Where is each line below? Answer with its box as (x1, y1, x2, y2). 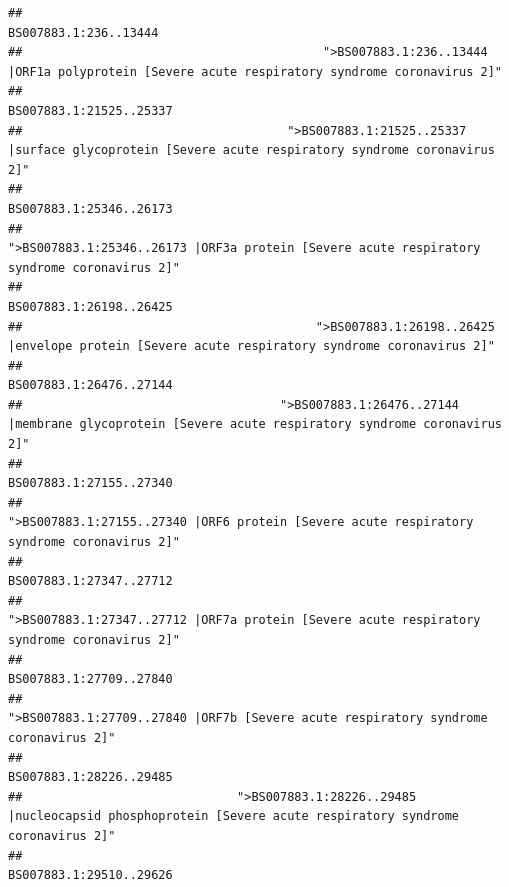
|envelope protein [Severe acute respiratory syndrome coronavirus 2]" (8, 339, 495, 354)
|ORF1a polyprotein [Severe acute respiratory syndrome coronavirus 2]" (8, 64, 502, 79)
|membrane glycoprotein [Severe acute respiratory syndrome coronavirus (8, 417, 502, 432)
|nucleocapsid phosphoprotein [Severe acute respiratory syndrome (8, 809, 460, 824)
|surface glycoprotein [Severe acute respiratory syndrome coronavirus (8, 143, 495, 158)
